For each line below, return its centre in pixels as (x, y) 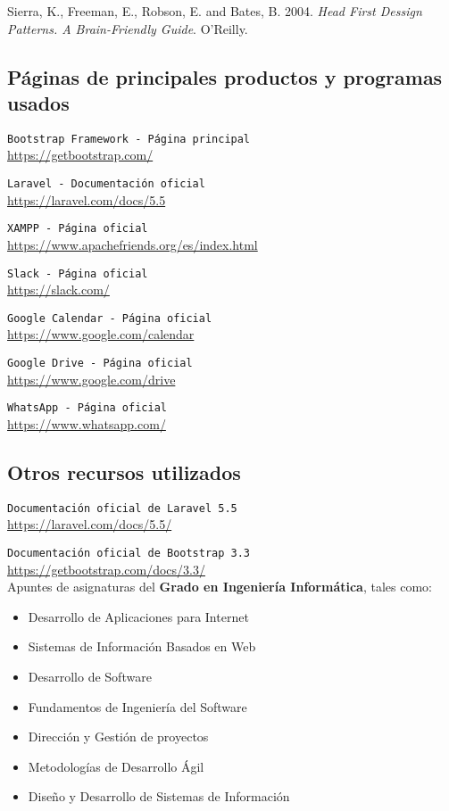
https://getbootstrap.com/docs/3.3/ (106, 569)
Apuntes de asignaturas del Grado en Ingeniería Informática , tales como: (220, 587)
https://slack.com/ (58, 290)
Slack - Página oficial (78, 273)
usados (38, 102)
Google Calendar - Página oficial (110, 318)
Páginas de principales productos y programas (225, 76)
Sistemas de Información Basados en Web (142, 646)
